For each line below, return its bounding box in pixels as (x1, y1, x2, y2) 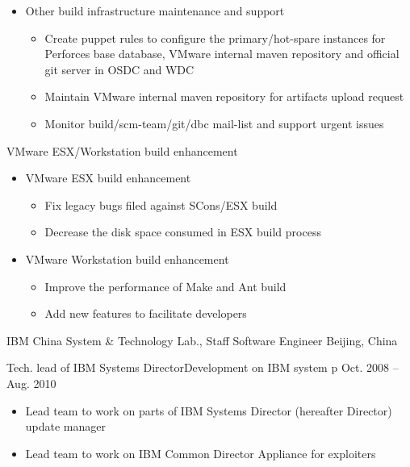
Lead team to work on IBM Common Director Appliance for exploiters (25, 444, 376, 461)
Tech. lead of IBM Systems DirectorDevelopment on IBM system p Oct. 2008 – (6, 359, 399, 376)
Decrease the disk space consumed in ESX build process (44, 223, 321, 240)
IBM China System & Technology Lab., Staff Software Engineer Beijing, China (6, 331, 398, 348)
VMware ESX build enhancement (25, 169, 191, 186)
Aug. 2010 (6, 374, 56, 391)
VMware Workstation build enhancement (25, 250, 229, 267)
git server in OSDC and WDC (44, 60, 195, 77)
